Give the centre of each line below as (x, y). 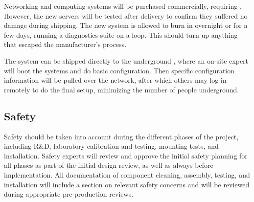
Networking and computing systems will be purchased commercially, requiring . (123, 6)
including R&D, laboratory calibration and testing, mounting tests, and (111, 146)
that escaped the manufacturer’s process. (65, 44)
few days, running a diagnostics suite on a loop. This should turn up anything (121, 34)
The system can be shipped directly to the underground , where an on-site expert (126, 60)
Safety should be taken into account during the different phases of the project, (121, 136)
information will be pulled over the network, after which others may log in (115, 80)
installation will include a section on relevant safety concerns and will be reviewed (127, 184)
